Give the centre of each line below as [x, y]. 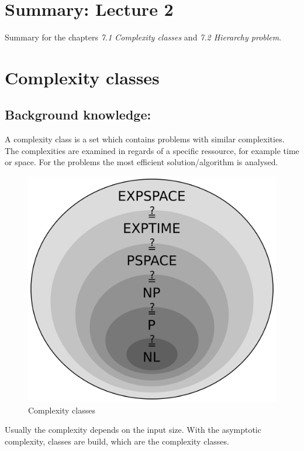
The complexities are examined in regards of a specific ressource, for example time [152, 150]
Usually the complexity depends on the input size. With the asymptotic [133, 430]
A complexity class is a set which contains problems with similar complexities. [145, 139]
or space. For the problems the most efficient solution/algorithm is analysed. [141, 162]
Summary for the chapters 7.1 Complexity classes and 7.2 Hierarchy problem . [143, 37]
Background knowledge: [78, 115]
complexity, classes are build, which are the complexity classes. [117, 441]
